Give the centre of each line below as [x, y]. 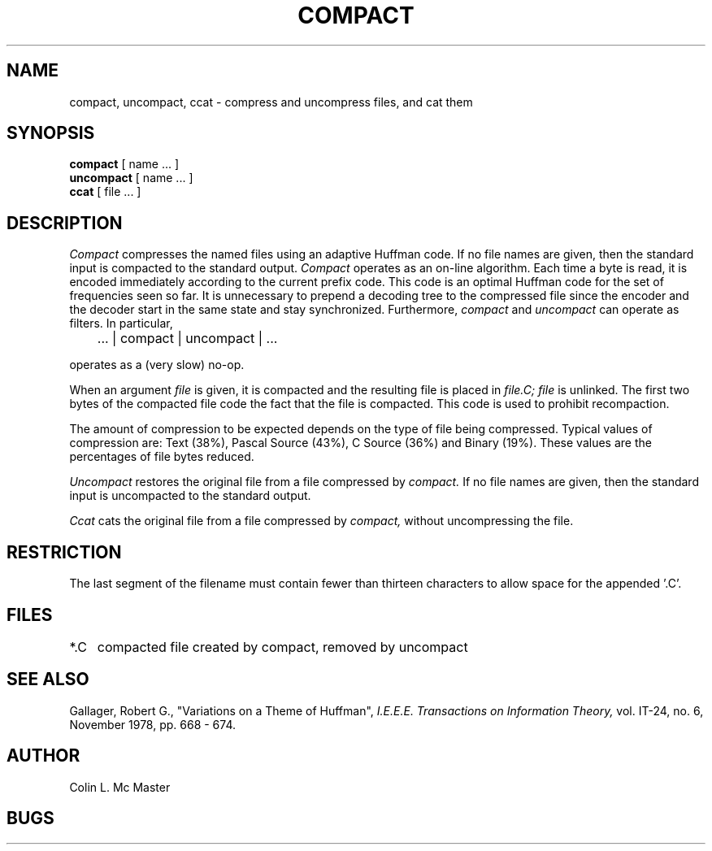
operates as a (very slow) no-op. [157, 365]
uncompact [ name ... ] [131, 178]
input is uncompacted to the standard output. [190, 496]
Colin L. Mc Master [120, 787]
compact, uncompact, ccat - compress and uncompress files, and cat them [271, 102]
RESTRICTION [64, 552]
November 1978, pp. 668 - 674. [153, 724]
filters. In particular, [121, 323]
